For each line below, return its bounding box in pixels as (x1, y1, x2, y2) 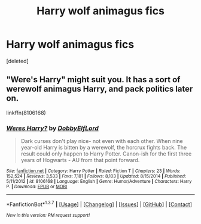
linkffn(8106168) (6, 109, 46, 116)
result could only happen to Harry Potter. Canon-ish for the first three (20, 150, 192, 157)
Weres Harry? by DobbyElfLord (6, 124, 99, 132)
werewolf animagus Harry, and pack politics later (6, 84, 193, 94)
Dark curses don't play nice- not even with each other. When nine (20, 138, 184, 145)
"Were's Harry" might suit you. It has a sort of (6, 74, 181, 85)
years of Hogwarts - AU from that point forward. (20, 157, 140, 164)
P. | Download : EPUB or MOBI (6, 183, 68, 190)
